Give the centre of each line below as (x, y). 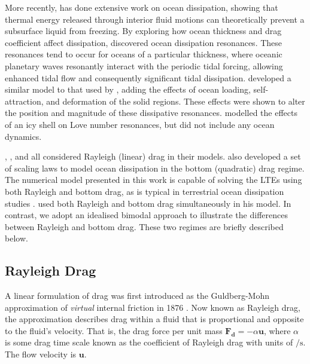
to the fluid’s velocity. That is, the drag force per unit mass (114, 330)
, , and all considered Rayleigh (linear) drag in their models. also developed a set (153, 156)
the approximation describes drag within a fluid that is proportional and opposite (154, 319)
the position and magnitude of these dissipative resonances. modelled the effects (151, 113)
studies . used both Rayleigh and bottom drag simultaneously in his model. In (148, 203)
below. (16, 238)
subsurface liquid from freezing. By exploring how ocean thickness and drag (143, 31)
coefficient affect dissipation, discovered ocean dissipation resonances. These (144, 42)
